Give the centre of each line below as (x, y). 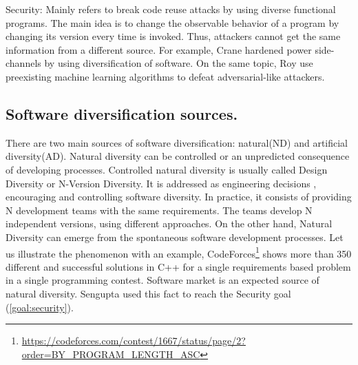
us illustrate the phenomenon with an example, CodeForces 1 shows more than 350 (179, 252)
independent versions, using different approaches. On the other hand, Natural (169, 223)
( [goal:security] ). (40, 307)
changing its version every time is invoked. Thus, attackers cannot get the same (173, 36)
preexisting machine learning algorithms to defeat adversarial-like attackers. (165, 76)
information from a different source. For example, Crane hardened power (159, 49)
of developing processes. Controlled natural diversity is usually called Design (167, 169)
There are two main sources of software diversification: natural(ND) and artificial (177, 142)
